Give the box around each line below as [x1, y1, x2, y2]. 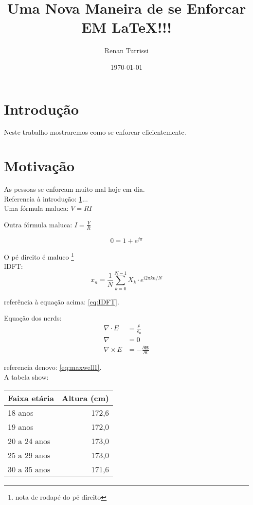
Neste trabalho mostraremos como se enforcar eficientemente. [4, 127, 186, 137]
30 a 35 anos [8, 463, 51, 475]
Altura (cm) [62, 392, 109, 404]
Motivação [4, 156, 75, 176]
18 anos [8, 406, 34, 418]
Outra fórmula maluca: [4, 219, 72, 229]
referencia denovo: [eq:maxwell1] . [4, 362, 102, 372]
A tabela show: [4, 372, 49, 382]
